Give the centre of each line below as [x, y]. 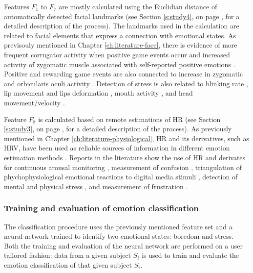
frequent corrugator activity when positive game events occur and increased [117, 54]
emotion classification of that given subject [68, 264]
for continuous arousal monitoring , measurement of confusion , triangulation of [123, 167]
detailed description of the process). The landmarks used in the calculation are [122, 26]
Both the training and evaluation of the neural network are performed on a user [124, 245]
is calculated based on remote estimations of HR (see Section [129, 119]
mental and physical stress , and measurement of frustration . [96, 186]
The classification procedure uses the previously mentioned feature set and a [118, 226]
